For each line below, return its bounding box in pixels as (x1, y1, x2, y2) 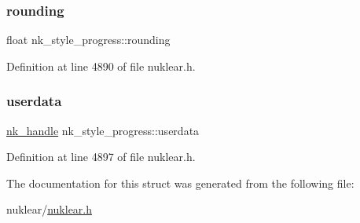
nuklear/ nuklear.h (6, 201, 93, 218)
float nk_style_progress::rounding (6, 31, 171, 48)
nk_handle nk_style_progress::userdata (6, 122, 200, 138)
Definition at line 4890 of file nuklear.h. (6, 57, 196, 74)
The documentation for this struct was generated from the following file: (6, 174, 354, 191)
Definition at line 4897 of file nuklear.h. (6, 148, 196, 165)
